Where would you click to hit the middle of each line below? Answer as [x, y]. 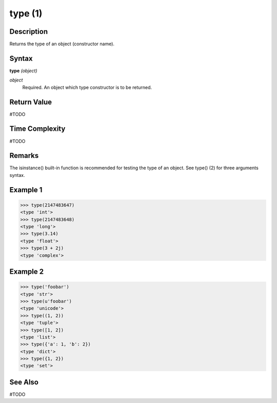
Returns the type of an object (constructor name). [62, 44]
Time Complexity [37, 129]
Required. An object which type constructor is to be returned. [87, 87]
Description [29, 32]
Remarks [24, 156]
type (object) [24, 70]
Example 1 [26, 190]
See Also [24, 382]
